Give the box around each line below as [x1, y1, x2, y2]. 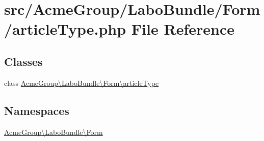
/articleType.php [4, 18, 126, 39]
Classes [4, 53, 43, 69]
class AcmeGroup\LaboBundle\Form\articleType [4, 77, 159, 88]
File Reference [131, 18, 234, 39]
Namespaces [4, 102, 69, 118]
